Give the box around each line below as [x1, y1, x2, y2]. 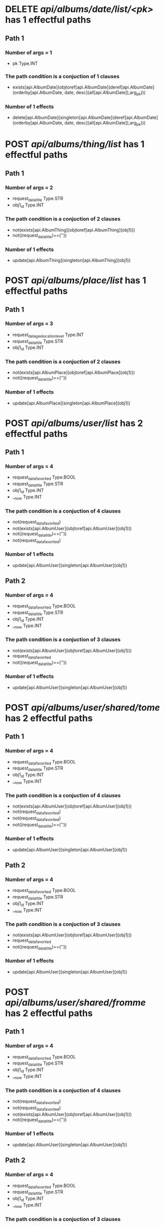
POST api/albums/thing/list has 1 [5, 138, 145, 150]
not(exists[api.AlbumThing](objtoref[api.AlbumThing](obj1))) [12, 226, 136, 233]
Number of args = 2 [5, 184, 53, 191]
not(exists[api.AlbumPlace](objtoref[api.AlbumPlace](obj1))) [12, 369, 135, 375]
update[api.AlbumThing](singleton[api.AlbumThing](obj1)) [12, 257, 131, 263]
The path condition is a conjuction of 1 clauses [5, 72, 120, 79]
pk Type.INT [12, 60, 38, 66]
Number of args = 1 [5, 49, 52, 56]
